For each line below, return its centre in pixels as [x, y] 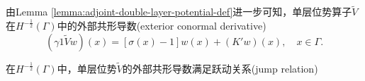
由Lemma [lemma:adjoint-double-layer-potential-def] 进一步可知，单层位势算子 [179, 12]
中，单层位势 [87, 69]
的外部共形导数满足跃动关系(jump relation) [220, 69]
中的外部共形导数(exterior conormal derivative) [162, 26]
